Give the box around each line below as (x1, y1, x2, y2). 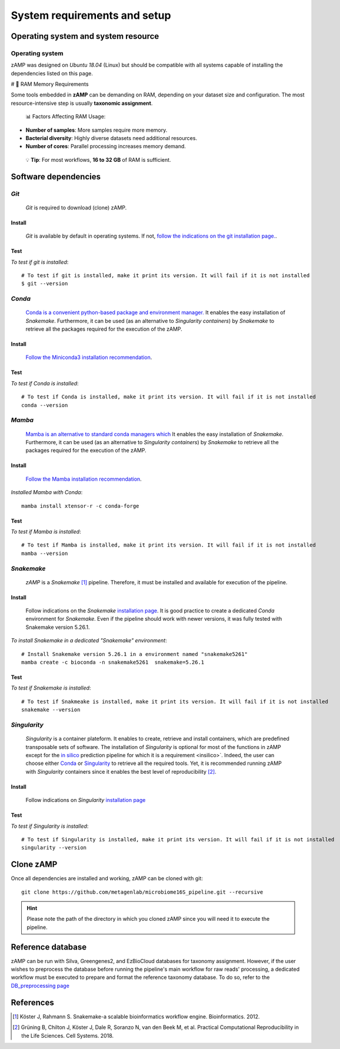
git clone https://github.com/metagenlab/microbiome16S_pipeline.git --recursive (21, 888, 264, 895)
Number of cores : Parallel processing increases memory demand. (25, 143, 186, 150)
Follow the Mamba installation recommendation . (25, 475, 142, 482)
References (11, 997, 54, 1007)
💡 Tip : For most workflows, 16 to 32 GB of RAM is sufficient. (25, 156, 171, 163)
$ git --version (21, 280, 68, 287)
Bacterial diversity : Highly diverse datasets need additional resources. (25, 135, 197, 142)
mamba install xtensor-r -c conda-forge (21, 502, 139, 509)
